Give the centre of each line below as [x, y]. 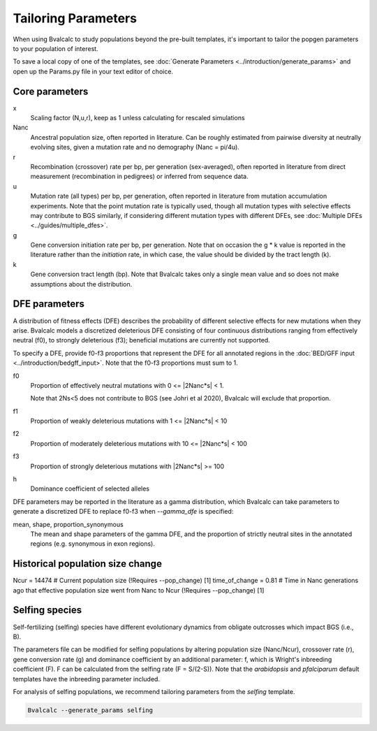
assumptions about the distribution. [81, 284]
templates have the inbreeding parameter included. [87, 679]
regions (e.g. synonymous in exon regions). [93, 544]
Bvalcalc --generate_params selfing [90, 710]
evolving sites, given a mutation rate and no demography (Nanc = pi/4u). [135, 147]
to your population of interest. [56, 48]
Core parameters [51, 91]
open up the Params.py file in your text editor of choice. [93, 71]
